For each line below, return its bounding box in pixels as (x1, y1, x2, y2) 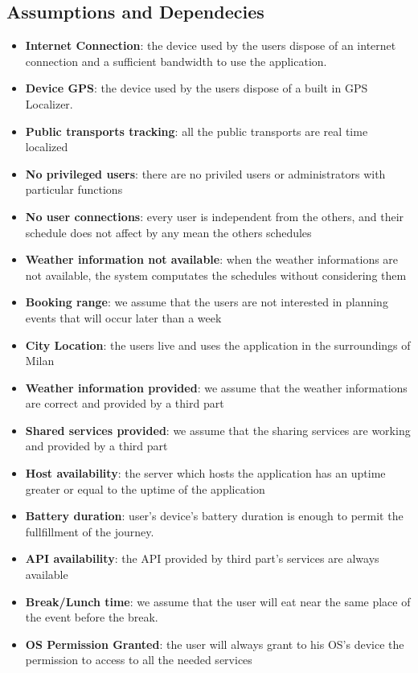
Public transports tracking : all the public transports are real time (25, 122, 368, 139)
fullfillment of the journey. (25, 523, 154, 540)
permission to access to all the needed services (25, 651, 252, 668)
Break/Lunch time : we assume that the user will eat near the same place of (25, 593, 411, 609)
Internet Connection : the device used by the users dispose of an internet (25, 37, 396, 54)
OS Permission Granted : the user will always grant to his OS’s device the (25, 635, 404, 652)
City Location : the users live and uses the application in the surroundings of (25, 336, 411, 353)
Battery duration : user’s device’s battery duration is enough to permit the (25, 507, 404, 524)
